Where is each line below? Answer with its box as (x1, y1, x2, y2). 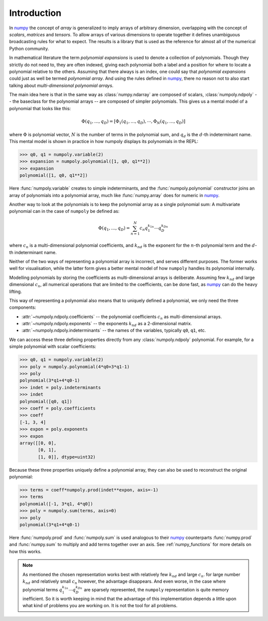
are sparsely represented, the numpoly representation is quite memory (83, 587, 229, 593)
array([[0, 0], (19, 440, 57, 446)
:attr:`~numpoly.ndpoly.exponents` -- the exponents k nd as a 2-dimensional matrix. (21, 321, 192, 328)
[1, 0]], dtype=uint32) (38, 454, 96, 460)
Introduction (9, 7, 62, 18)
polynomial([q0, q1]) (19, 399, 72, 404)
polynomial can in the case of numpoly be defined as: (9, 208, 120, 214)
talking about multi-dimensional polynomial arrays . (9, 82, 114, 88)
